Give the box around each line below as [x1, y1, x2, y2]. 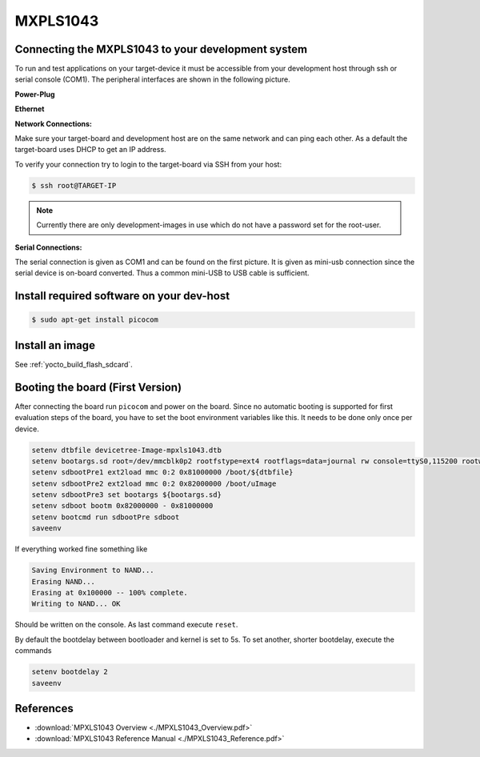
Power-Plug [14, 89, 55, 99]
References [14, 701, 74, 715]
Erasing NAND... [31, 577, 96, 586]
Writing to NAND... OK [31, 599, 121, 608]
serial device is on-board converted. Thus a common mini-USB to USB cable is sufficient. [14, 268, 310, 278]
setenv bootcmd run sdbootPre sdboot [31, 512, 180, 522]
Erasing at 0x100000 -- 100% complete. [31, 588, 188, 597]
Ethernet [14, 104, 45, 114]
